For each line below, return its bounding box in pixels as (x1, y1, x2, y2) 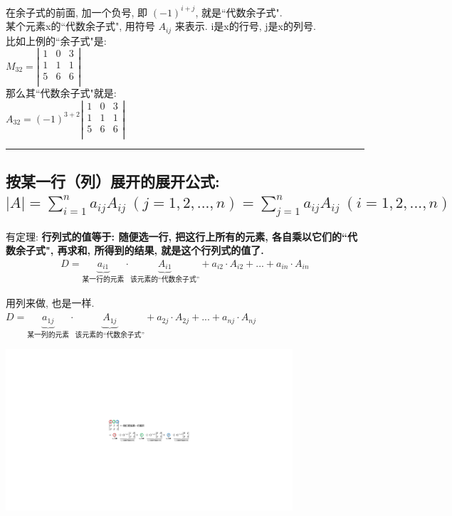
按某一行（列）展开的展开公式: (6, 169, 220, 191)
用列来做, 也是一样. (6, 295, 95, 310)
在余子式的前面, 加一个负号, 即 (6, 4, 148, 19)
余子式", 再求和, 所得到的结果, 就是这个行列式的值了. (15, 243, 264, 258)
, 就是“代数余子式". (195, 4, 283, 19)
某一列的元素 (27, 331, 70, 339)
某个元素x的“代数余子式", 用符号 (6, 19, 155, 33)
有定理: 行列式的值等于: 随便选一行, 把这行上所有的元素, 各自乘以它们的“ (6, 228, 348, 243)
